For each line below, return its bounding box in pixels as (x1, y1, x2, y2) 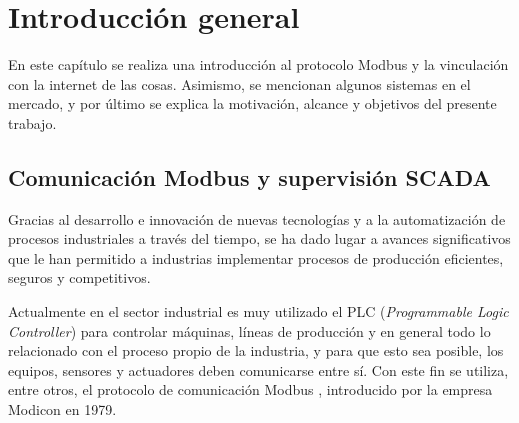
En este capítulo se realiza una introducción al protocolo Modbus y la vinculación (8, 54, 509, 75)
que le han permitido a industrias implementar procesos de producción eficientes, (8, 247, 504, 268)
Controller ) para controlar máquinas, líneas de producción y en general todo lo (8, 320, 491, 341)
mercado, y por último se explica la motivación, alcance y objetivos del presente (8, 93, 497, 114)
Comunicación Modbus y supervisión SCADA (8, 161, 491, 192)
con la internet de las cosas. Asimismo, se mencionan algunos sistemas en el (8, 73, 471, 94)
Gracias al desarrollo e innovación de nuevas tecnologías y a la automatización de (8, 208, 506, 229)
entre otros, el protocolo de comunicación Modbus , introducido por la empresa (8, 379, 493, 400)
